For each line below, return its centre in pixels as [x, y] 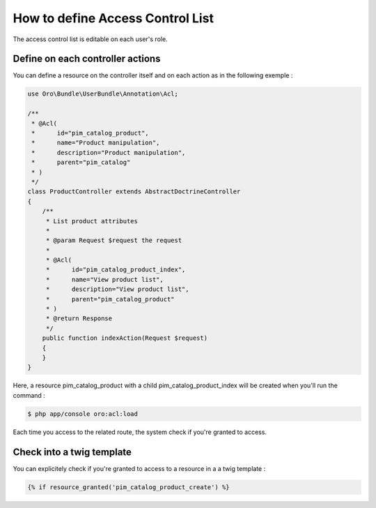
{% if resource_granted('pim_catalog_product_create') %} [128, 487]
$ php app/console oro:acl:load [83, 414]
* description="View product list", [117, 289]
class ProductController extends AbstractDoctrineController [134, 192]
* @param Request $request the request [114, 240]
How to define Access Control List [113, 18]
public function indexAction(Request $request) [125, 338]
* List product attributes [92, 221]
